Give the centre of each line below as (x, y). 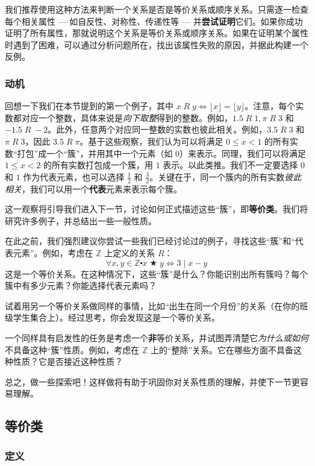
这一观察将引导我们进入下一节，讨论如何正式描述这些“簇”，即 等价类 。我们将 (157, 209)
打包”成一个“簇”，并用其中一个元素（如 (95, 153)
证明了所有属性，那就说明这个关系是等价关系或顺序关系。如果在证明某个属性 (157, 33)
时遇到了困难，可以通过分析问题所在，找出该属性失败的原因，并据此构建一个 (157, 44)
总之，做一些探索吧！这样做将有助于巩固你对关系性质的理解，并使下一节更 (152, 381)
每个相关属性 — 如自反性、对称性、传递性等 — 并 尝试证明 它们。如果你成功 (154, 21)
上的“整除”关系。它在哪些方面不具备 (222, 349)
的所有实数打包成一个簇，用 (98, 165)
